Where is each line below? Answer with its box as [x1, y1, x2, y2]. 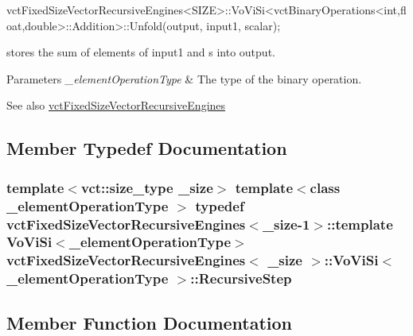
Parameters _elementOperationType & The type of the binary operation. [6, 70, 362, 87]
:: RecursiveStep [190, 268, 292, 288]
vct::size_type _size [80, 177, 213, 197]
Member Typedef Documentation [6, 136, 287, 160]
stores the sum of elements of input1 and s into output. [6, 44, 275, 60]
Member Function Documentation [6, 310, 293, 334]
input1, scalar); [206, 17, 281, 33]
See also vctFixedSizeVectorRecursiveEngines [6, 97, 226, 114]
